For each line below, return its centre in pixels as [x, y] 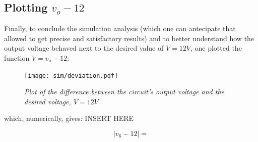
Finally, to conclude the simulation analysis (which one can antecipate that [120, 28]
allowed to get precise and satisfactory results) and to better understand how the [129, 38]
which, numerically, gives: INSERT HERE [69, 118]
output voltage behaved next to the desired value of [84, 48]
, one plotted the [216, 48]
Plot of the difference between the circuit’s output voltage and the [124, 92]
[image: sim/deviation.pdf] [71, 76]
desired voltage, [48, 101]
